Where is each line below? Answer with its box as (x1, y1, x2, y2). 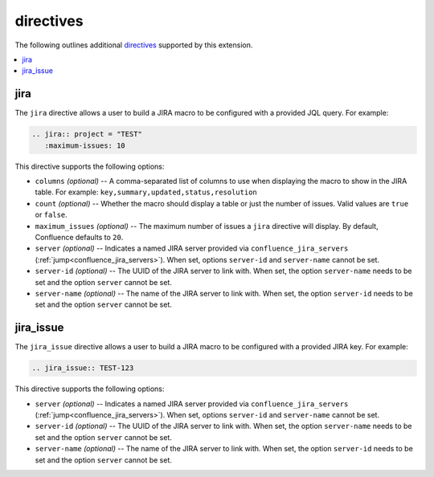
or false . (35, 210, 68, 220)
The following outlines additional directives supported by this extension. (14, 40, 253, 50)
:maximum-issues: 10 (44, 141, 126, 150)
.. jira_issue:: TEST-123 (31, 364, 134, 373)
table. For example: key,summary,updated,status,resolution (35, 187, 257, 197)
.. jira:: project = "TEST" (31, 129, 142, 139)
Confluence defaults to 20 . (35, 232, 124, 242)
